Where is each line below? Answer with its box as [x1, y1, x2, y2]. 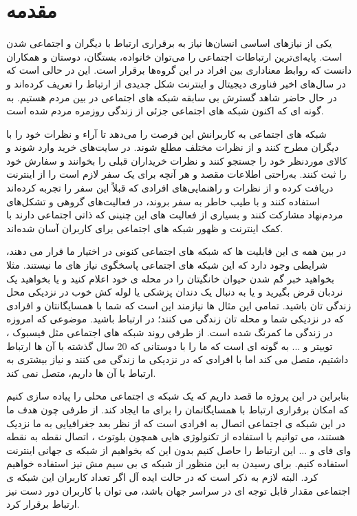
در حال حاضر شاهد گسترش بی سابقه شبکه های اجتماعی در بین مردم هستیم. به [6, 90, 337, 104]
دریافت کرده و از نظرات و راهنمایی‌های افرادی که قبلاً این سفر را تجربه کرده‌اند [6, 180, 334, 195]
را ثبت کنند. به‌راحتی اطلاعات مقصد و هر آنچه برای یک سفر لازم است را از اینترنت [6, 167, 347, 181]
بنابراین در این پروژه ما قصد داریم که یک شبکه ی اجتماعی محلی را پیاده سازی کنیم [6, 389, 349, 403]
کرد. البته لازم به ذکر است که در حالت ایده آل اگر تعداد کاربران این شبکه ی [6, 469, 318, 484]
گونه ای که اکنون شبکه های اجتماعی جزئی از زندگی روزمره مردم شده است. [6, 103, 324, 118]
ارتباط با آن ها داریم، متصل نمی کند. [6, 365, 156, 380]
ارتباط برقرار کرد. [6, 497, 80, 511]
